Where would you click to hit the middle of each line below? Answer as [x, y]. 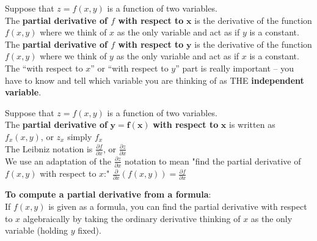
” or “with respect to [129, 68]
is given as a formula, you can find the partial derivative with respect [178, 206]
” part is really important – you [235, 68]
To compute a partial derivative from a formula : [108, 194]
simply [80, 136]
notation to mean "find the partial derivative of [213, 161]
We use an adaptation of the [58, 161]
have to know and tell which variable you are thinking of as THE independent [155, 80]
